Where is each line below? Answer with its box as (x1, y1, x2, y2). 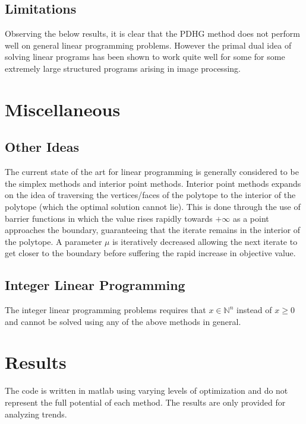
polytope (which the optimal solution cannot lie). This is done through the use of (5, 200, 301, 212)
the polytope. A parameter (5, 235, 102, 247)
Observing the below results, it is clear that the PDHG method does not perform (5, 27, 300, 40)
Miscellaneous (5, 97, 121, 121)
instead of (236, 304, 272, 316)
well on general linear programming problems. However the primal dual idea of (5, 39, 292, 51)
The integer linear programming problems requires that (5, 304, 206, 316)
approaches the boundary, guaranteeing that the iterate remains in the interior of (5, 224, 301, 236)
